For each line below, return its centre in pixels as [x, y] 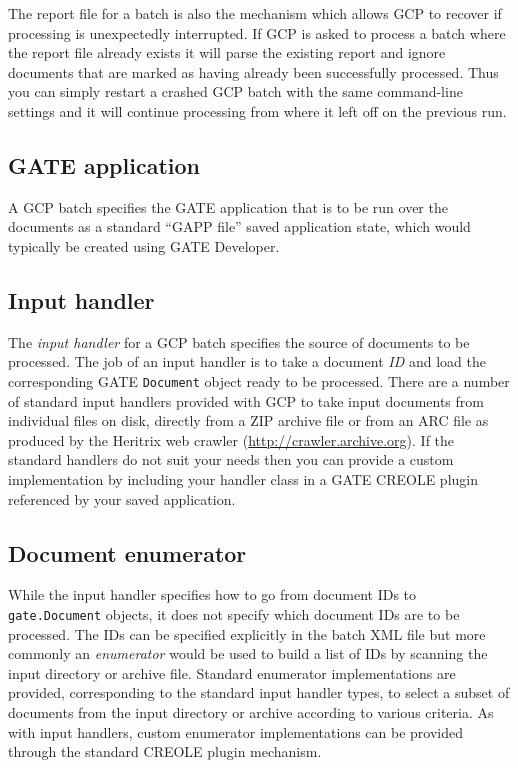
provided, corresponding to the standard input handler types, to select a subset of [259, 692]
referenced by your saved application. [122, 498]
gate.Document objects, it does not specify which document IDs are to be [234, 613]
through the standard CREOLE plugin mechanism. [165, 751]
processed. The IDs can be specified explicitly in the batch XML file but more [247, 633]
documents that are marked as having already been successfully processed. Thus [253, 71]
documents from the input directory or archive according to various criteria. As [251, 711]
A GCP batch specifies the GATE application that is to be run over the [228, 206]
